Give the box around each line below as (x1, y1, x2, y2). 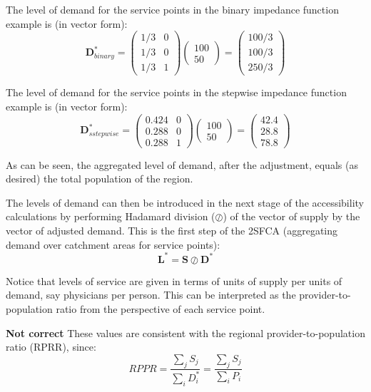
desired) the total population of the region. (6, 171, 193, 186)
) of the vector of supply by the (223, 209, 360, 224)
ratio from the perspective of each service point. (56, 301, 265, 316)
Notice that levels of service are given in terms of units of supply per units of (6, 273, 342, 288)
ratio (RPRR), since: (6, 339, 96, 354)
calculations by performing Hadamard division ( (6, 209, 215, 224)
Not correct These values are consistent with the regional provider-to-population (6, 325, 365, 340)
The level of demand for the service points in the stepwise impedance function (6, 85, 347, 100)
